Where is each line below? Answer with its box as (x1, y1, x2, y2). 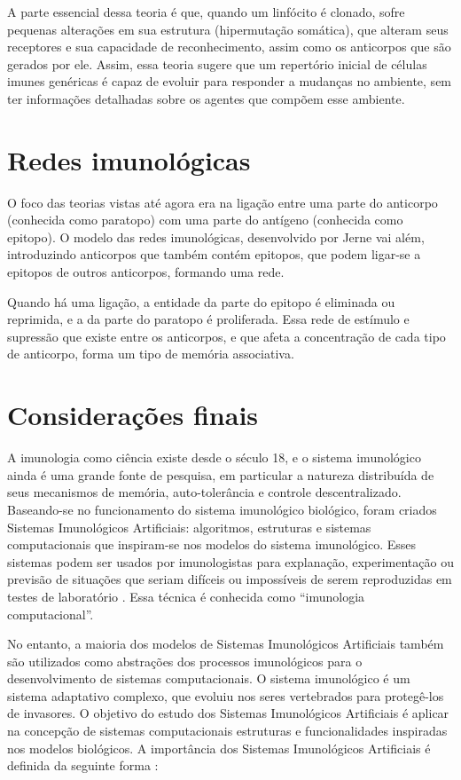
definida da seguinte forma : (7, 756, 159, 775)
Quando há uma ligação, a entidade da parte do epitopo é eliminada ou (7, 292, 395, 311)
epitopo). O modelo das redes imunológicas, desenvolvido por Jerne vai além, (7, 227, 425, 246)
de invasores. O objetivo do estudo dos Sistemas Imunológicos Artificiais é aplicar (7, 704, 449, 722)
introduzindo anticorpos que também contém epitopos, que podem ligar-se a (7, 245, 421, 264)
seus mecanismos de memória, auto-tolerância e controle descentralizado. (7, 483, 402, 501)
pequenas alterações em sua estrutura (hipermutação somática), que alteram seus (7, 20, 449, 38)
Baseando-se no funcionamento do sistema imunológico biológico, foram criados (7, 500, 437, 518)
